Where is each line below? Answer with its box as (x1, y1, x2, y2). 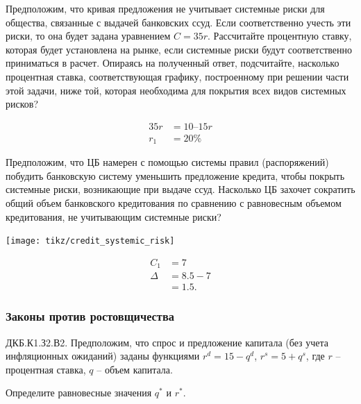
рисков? (6, 96, 39, 111)
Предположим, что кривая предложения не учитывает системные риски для (6, 1, 325, 15)
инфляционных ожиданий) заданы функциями (6, 348, 200, 363)
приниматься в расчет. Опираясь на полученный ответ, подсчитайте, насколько (6, 56, 339, 70)
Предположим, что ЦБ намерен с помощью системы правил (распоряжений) (6, 155, 329, 169)
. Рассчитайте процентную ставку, (208, 28, 352, 43)
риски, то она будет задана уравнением (6, 28, 171, 43)
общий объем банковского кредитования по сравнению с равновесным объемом (6, 196, 342, 210)
